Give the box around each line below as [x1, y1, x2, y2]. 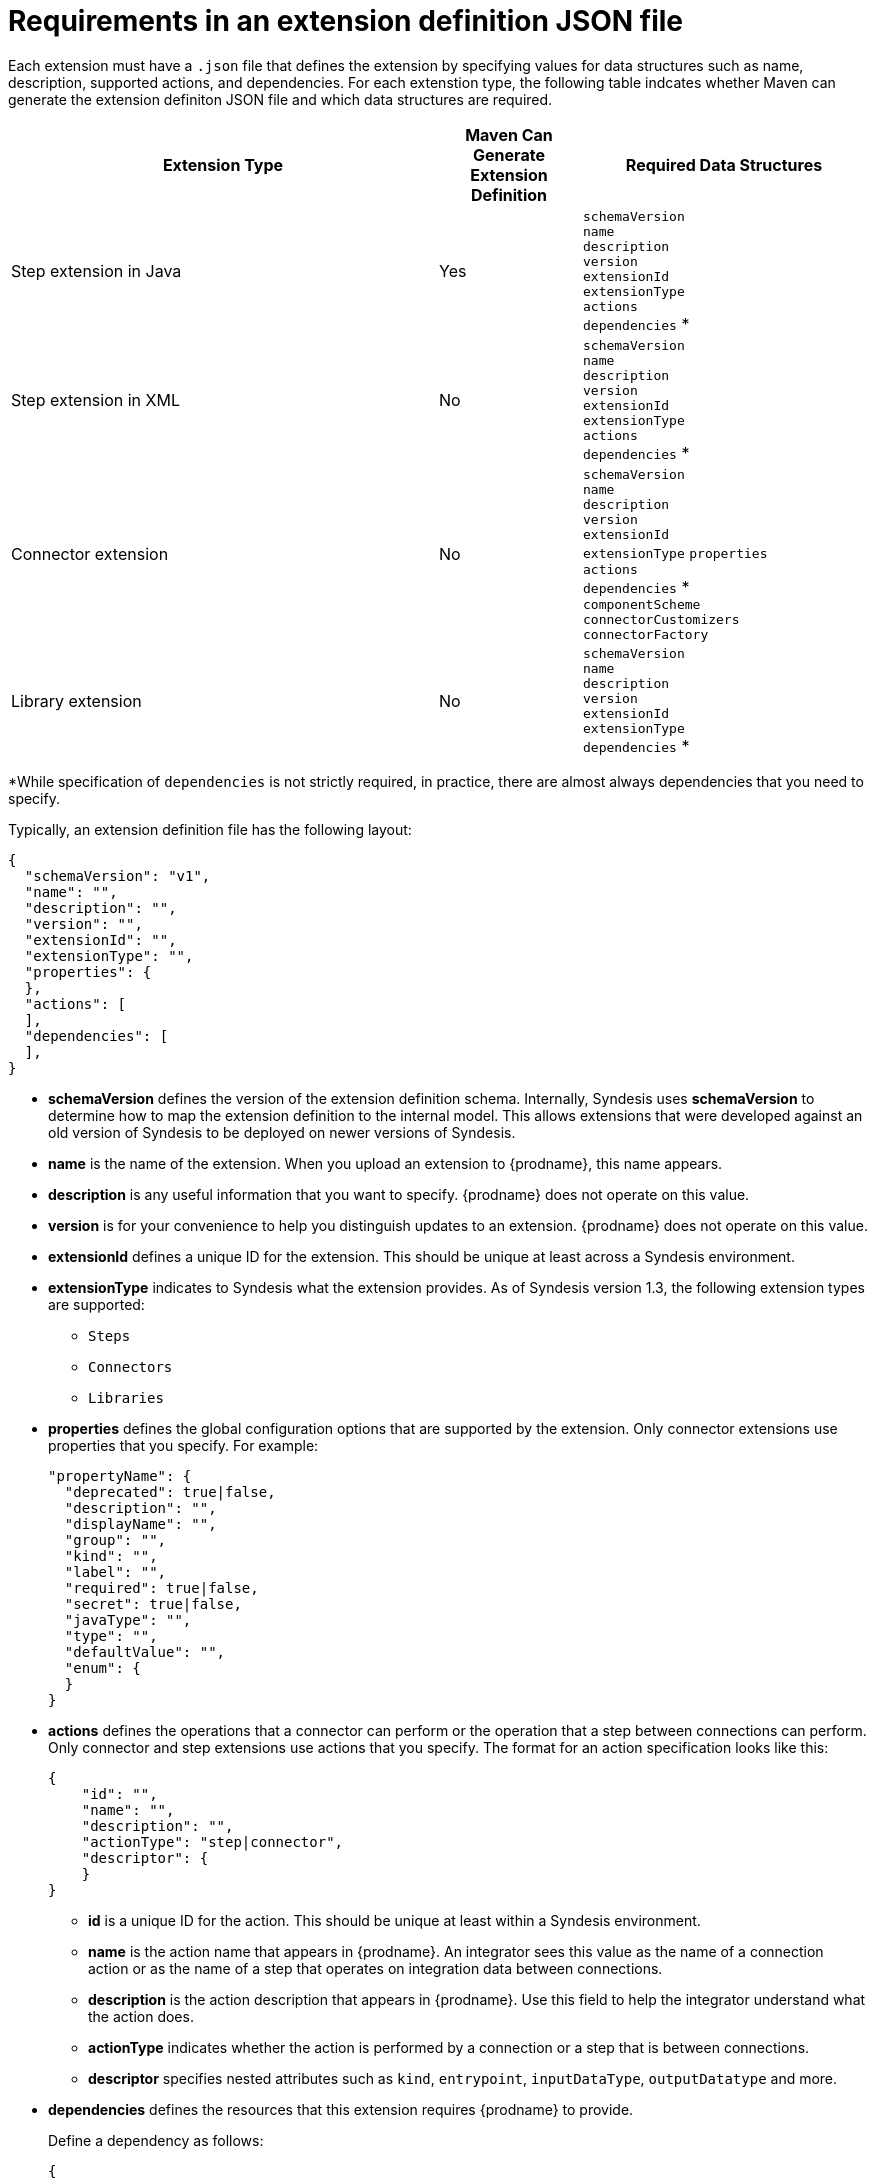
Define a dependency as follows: [48, 2131, 264, 2149]
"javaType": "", [64, 1611, 192, 1628]
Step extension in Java [11, 261, 182, 282]
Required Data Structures [625, 154, 823, 175]
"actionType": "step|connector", [81, 1833, 344, 1850]
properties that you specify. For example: [48, 1436, 319, 1454]
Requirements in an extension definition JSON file [8, 4, 684, 38]
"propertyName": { [48, 1467, 192, 1484]
